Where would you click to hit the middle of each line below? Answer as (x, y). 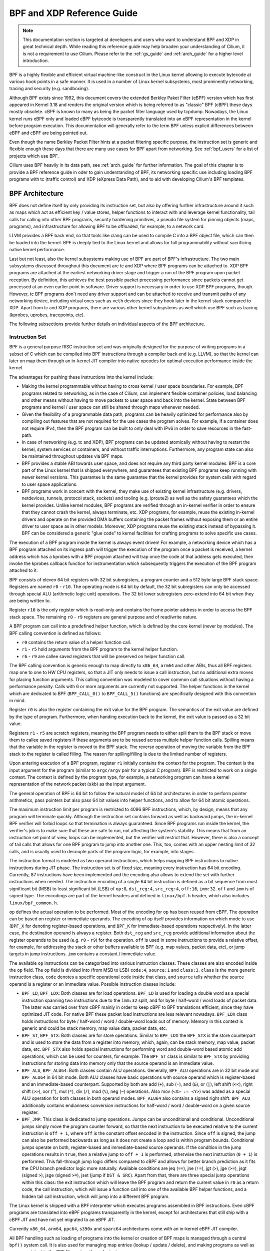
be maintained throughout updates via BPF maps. (72, 456)
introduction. (36, 61)
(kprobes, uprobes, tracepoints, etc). (47, 315)
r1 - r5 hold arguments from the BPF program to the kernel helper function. (100, 649)
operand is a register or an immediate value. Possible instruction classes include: (92, 984)
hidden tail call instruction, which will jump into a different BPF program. (96, 1196)
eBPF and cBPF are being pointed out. (48, 133)
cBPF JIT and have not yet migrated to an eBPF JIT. (62, 1219)
